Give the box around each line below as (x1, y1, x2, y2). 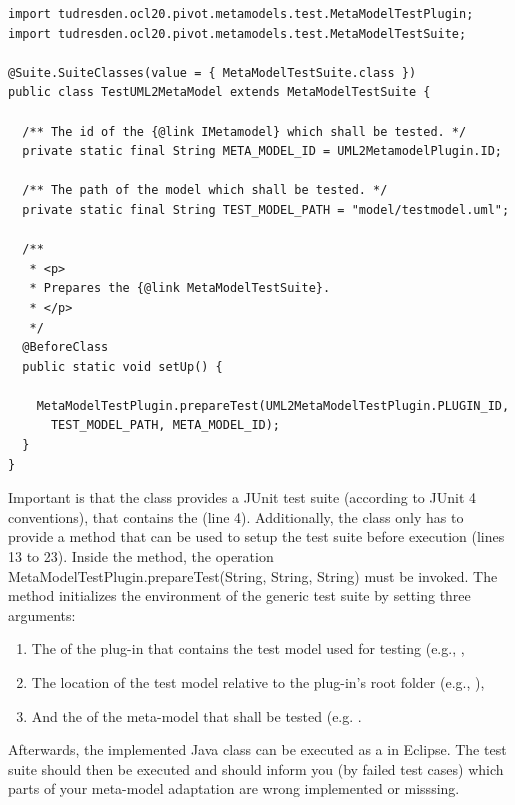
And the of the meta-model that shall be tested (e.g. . (31, 705, 362, 726)
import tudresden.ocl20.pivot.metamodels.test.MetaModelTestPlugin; (8, 7, 474, 21)
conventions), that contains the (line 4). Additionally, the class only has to (8, 506, 464, 527)
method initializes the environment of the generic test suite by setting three (8, 585, 471, 606)
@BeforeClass (22, 340, 109, 355)
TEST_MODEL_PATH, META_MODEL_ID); (50, 418, 281, 433)
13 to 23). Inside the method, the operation (8, 546, 274, 567)
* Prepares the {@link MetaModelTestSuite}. (29, 281, 331, 296)
